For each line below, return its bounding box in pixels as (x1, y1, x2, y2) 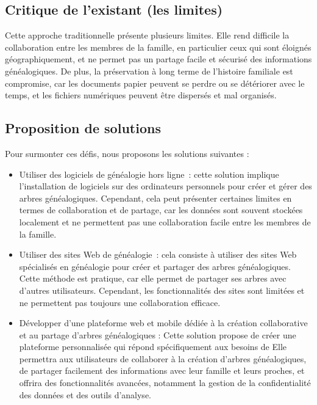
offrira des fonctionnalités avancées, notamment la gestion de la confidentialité (19, 376, 311, 389)
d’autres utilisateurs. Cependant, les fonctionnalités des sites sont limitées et (19, 283, 305, 296)
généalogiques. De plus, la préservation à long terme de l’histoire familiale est (5, 64, 293, 77)
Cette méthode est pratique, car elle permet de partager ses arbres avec (19, 272, 287, 285)
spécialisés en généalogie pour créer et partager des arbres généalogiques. (19, 260, 291, 272)
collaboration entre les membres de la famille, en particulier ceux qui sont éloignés (5, 40, 312, 53)
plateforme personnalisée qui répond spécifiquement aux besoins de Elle (19, 340, 287, 353)
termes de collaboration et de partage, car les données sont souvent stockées (19, 203, 303, 216)
